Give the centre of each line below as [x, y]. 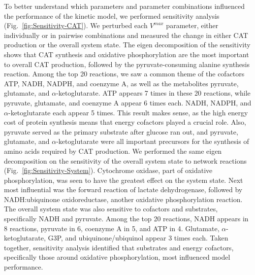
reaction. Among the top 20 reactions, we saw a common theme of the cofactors [124, 74]
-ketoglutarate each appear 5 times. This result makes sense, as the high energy [128, 112]
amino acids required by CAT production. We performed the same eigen [113, 151]
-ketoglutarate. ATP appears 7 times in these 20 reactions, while [153, 93]
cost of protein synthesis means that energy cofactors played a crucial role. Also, [125, 122]
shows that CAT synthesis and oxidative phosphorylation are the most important [127, 54]
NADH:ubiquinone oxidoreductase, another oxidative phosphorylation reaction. [123, 199]
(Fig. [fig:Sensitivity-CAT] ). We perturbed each [76, 25]
